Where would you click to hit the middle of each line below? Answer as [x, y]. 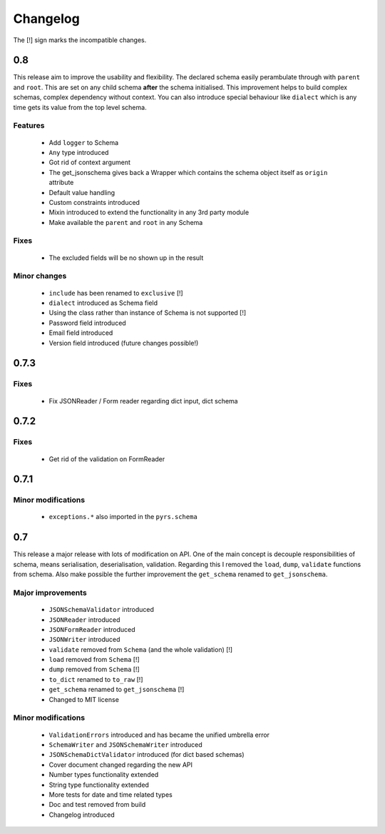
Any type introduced [79, 152]
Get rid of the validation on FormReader [107, 459]
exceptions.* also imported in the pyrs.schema [123, 517]
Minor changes [40, 276]
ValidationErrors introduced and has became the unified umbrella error [159, 735]
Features [29, 126]
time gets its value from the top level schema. [80, 107]
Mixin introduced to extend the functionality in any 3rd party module [149, 212]
